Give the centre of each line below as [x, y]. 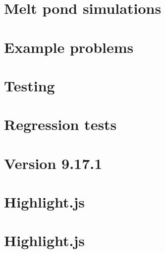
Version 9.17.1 [53, 163]
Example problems [69, 47]
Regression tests [60, 124]
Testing [29, 85]
